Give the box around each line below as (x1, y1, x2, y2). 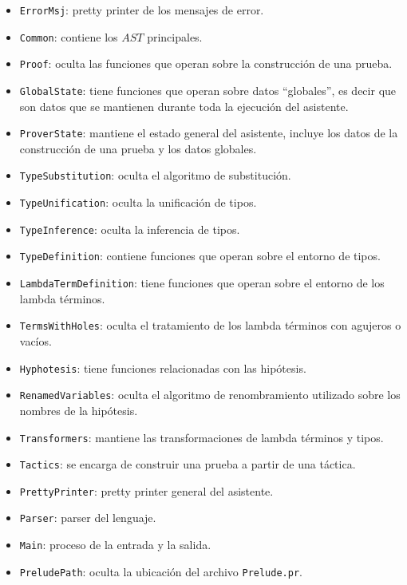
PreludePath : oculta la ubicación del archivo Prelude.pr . (19, 563, 302, 579)
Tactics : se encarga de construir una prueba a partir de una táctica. (19, 456, 356, 472)
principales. (147, 28, 203, 45)
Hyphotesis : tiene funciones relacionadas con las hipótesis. (19, 359, 306, 376)
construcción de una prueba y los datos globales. (19, 140, 257, 156)
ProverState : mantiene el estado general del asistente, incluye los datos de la (19, 125, 398, 141)
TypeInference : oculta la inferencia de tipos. (19, 220, 240, 237)
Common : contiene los (19, 28, 118, 45)
